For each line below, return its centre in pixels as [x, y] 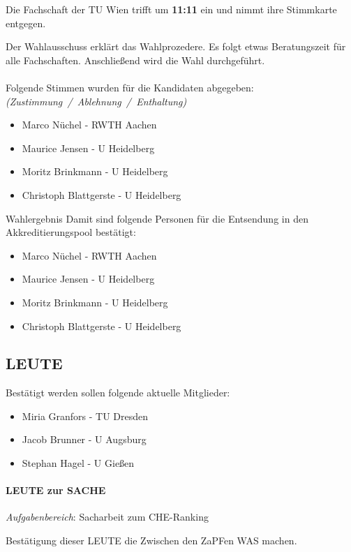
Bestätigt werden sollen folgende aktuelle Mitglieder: [118, 393]
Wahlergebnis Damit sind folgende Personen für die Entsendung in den [157, 218]
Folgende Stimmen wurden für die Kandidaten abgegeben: [130, 87]
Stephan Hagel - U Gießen [78, 463]
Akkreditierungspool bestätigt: [71, 232]
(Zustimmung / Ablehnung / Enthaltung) [96, 101]
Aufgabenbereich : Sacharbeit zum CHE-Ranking [107, 517]
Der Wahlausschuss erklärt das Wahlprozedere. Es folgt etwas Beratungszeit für [176, 46]
